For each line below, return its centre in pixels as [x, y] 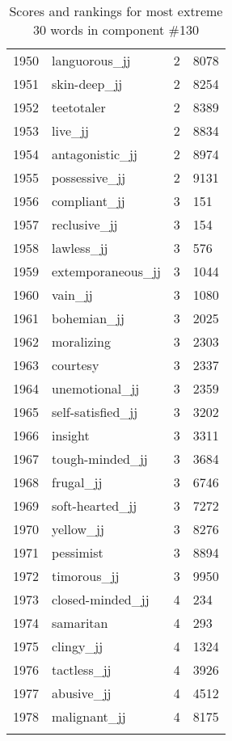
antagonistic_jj [95, 154]
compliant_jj [89, 201]
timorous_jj [86, 576]
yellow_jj [78, 529]
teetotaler [79, 107]
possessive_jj [89, 177]
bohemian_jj [88, 318]
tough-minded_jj [100, 459]
